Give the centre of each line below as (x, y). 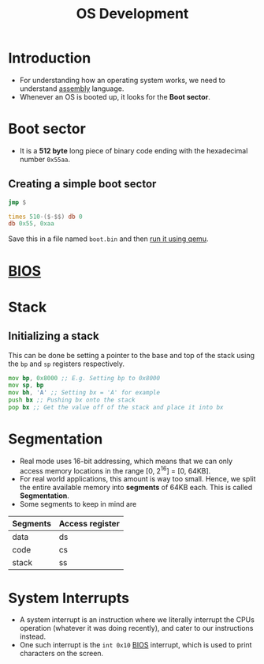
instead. (33, 636)
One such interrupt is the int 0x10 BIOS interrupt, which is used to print (136, 645)
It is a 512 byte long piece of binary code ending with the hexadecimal (134, 150)
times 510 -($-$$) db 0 (45, 217)
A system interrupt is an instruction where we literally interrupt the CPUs (137, 620)
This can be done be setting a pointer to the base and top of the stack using (131, 355)
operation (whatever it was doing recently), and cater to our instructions (136, 628)
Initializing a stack (54, 336)
